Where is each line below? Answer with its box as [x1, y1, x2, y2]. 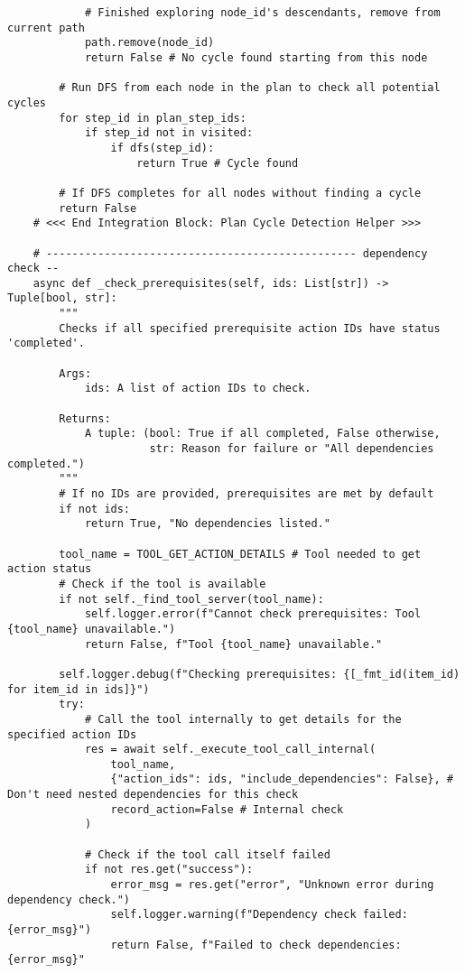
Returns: [59, 412, 111, 425]
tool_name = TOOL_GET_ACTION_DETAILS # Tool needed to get [59, 547, 422, 561]
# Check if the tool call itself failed [84, 848, 330, 861]
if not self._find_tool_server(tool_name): [59, 592, 324, 606]
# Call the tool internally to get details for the [84, 712, 402, 726]
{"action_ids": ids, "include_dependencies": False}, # [110, 773, 453, 786]
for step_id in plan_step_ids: [59, 111, 246, 125]
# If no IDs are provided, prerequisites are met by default [59, 487, 434, 500]
